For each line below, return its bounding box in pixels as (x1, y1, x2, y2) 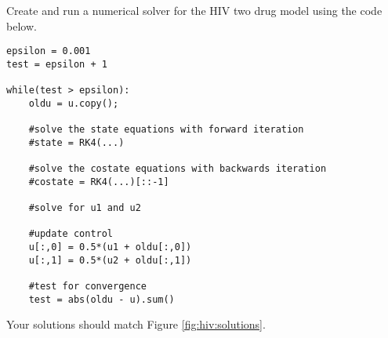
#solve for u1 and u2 (28, 202, 141, 214)
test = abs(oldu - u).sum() (28, 293, 175, 305)
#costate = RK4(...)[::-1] (28, 176, 169, 187)
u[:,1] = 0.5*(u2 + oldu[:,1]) (28, 254, 192, 266)
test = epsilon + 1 (6, 58, 107, 70)
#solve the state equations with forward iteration (28, 124, 304, 136)
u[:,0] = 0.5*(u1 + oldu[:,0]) (28, 242, 192, 253)
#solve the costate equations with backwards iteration (28, 163, 327, 175)
